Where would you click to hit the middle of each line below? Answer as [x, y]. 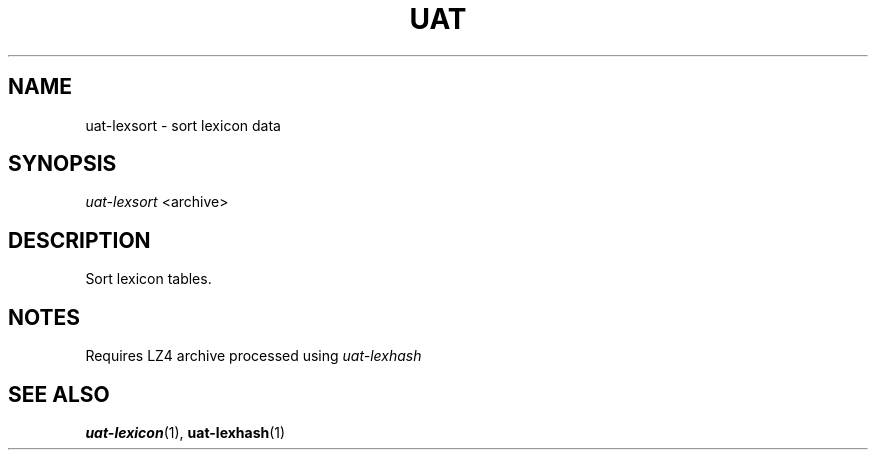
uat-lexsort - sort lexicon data [183, 125]
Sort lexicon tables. [148, 279]
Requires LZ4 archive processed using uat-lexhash [253, 356]
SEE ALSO [59, 394]
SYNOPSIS [62, 164]
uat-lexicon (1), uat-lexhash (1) [185, 432]
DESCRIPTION [79, 240]
